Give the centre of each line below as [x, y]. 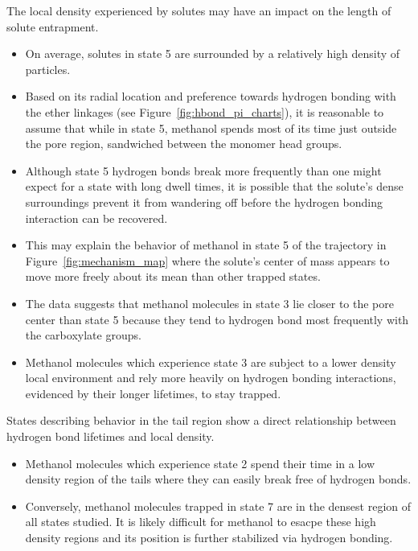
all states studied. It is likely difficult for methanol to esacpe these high [201, 522]
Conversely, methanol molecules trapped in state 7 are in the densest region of [218, 506]
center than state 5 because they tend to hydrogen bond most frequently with [217, 319]
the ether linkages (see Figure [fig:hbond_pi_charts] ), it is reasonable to [205, 111]
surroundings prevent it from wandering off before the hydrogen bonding [204, 201]
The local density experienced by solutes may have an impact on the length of [199, 10]
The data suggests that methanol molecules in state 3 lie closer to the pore [209, 303]
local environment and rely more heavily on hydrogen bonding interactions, [211, 378]
